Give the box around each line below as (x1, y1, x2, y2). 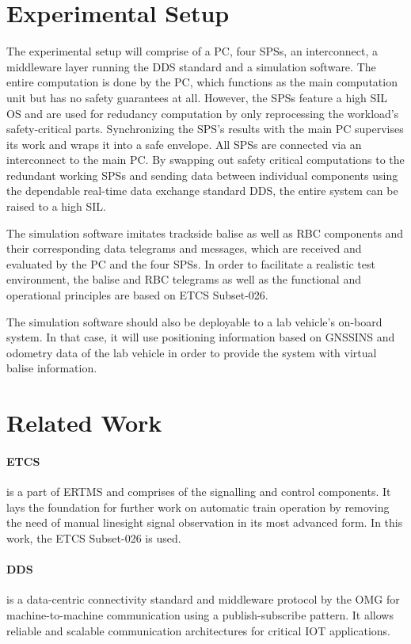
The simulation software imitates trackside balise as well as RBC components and (6, 224, 404, 241)
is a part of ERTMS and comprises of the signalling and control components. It (6, 483, 391, 500)
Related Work (6, 406, 162, 439)
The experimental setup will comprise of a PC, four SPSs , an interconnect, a (6, 43, 379, 59)
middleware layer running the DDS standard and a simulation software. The (6, 58, 376, 74)
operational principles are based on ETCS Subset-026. (6, 287, 268, 303)
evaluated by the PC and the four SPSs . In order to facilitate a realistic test (6, 255, 375, 272)
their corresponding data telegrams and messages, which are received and (6, 240, 362, 257)
